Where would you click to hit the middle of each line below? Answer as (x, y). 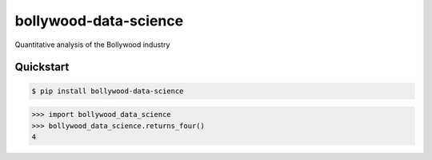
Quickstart (42, 67)
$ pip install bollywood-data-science (108, 91)
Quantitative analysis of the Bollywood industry (92, 45)
